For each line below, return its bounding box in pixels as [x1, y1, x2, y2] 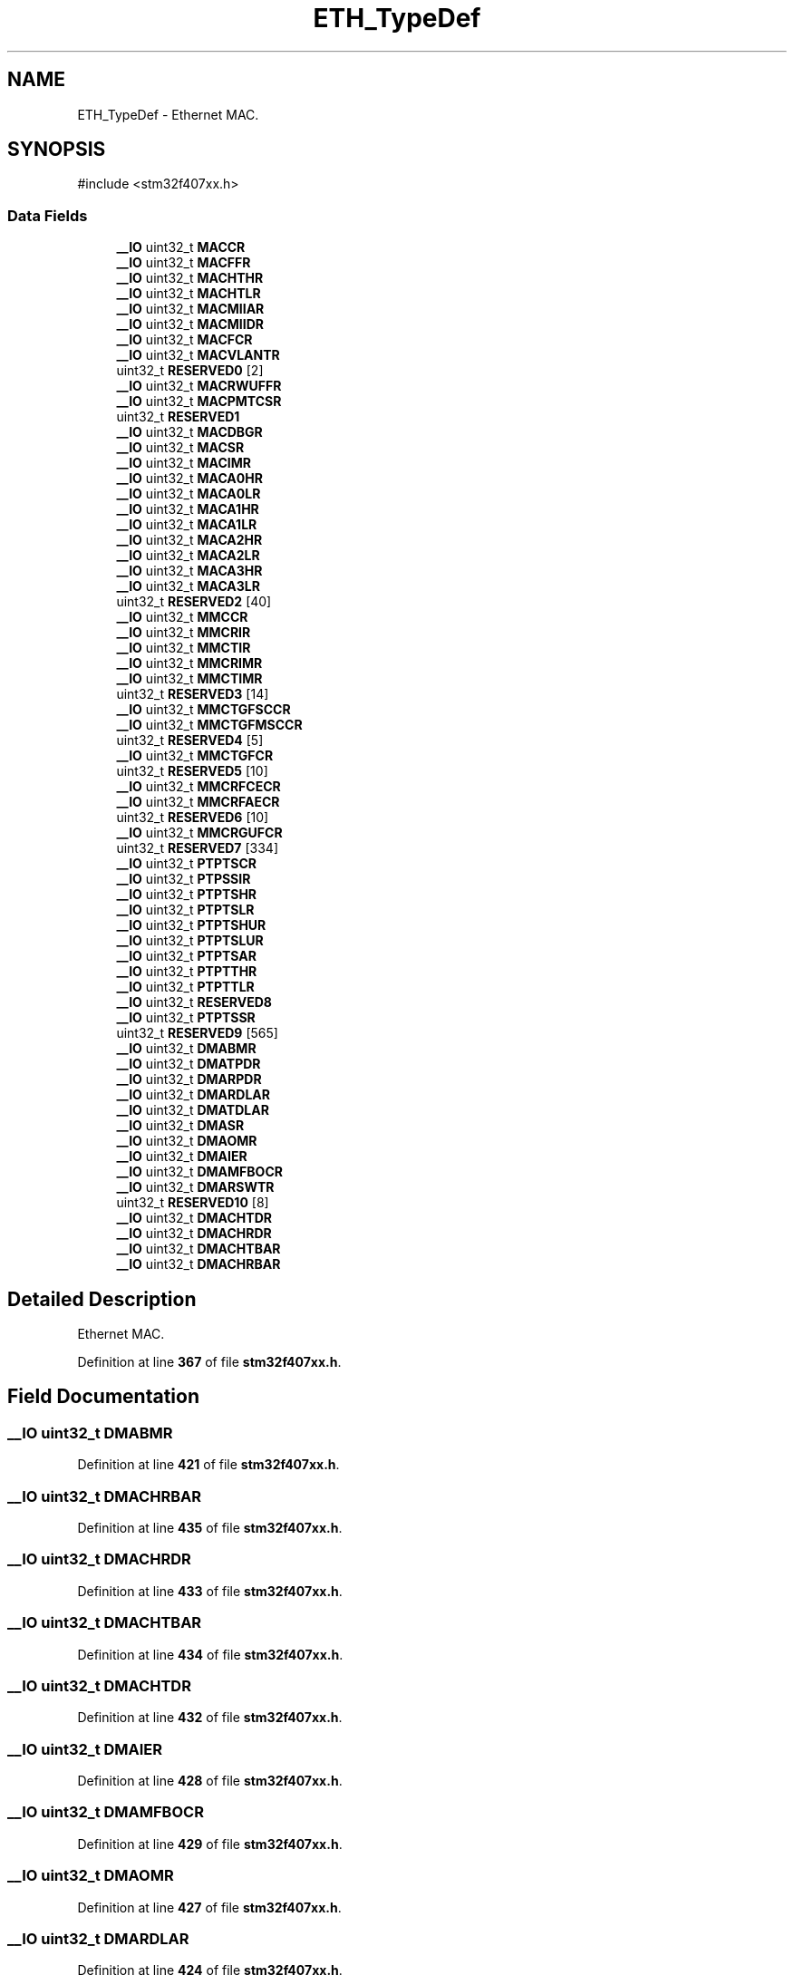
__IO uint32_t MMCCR [116, 609, 248, 625]
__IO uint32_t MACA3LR [116, 578, 260, 595]
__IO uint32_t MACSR [116, 440, 245, 456]
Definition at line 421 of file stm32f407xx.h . [77, 1457, 340, 1473]
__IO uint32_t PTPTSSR [116, 1010, 256, 1026]
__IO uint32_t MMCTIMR [116, 671, 263, 687]
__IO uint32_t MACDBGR [116, 424, 263, 441]
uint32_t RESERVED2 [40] [116, 594, 272, 610]
